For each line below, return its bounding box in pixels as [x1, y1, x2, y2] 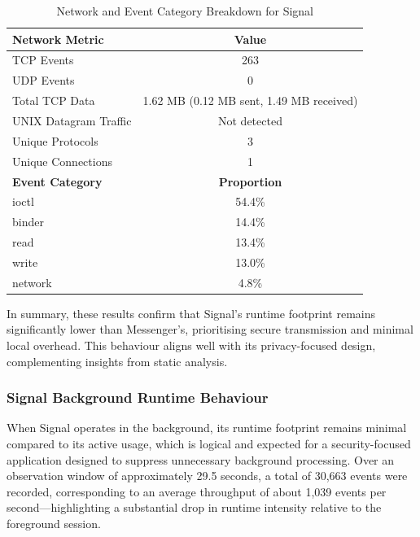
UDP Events [12, 72, 75, 89]
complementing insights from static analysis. [7, 352, 228, 369]
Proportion [218, 172, 282, 190]
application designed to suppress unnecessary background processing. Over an [7, 451, 395, 468]
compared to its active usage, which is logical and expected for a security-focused [7, 435, 411, 452]
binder [12, 213, 44, 230]
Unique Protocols [12, 132, 98, 149]
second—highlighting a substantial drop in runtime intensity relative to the [7, 499, 382, 516]
